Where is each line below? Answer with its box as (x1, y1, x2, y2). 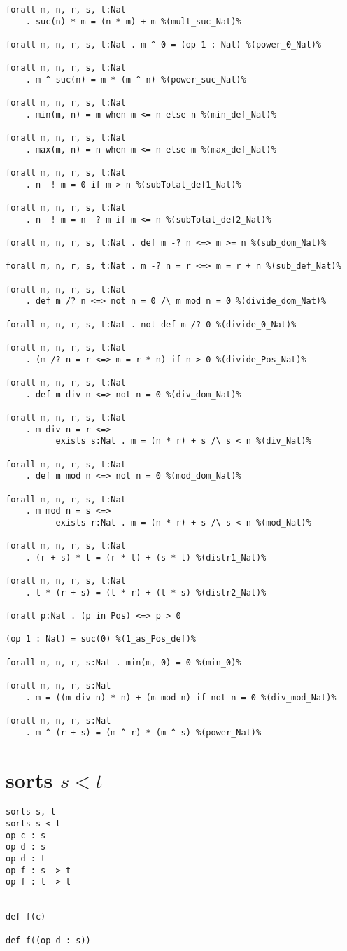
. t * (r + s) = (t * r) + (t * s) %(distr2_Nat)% (25, 587, 267, 598)
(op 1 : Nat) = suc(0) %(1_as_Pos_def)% (6, 634, 197, 644)
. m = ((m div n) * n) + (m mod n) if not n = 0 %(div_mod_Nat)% (25, 692, 337, 703)
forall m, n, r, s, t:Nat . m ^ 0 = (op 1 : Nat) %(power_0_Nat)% (6, 39, 322, 50)
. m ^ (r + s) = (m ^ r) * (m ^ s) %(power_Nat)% (25, 727, 262, 738)
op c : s (6, 830, 46, 840)
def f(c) (6, 912, 46, 922)
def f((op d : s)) (6, 935, 91, 945)
